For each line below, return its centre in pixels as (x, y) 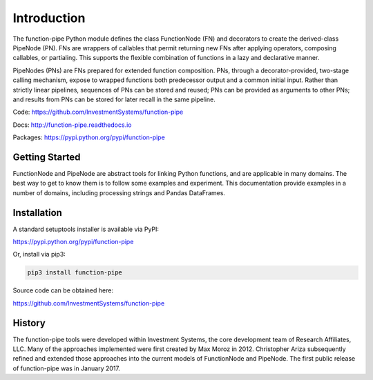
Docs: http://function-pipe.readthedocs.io (72, 125)
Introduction (49, 18)
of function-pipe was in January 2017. (67, 368)
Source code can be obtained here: (63, 290)
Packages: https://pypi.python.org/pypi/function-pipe (89, 137)
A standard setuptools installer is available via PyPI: (86, 229)
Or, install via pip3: (39, 254)
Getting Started (47, 157)
